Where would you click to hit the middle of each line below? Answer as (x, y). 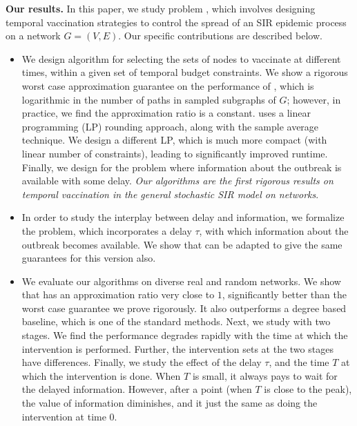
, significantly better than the (284, 294)
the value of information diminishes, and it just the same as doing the (170, 403)
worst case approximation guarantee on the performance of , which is (168, 85)
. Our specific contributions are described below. (220, 36)
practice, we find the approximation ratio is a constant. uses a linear (166, 113)
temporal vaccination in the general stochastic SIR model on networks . (170, 194)
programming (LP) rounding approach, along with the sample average (170, 126)
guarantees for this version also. (89, 258)
